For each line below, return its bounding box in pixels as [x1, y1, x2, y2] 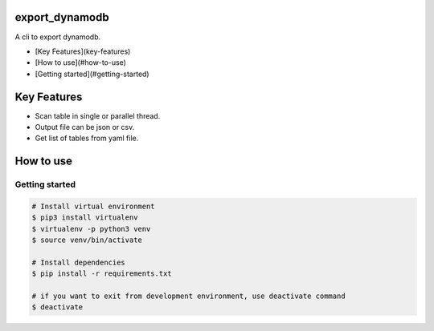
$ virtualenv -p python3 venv [31, 224, 151, 233]
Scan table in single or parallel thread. [35, 111, 161, 120]
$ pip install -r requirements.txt [31, 269, 172, 278]
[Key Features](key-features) [35, 46, 131, 56]
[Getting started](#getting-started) [35, 69, 149, 79]
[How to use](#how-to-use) [35, 58, 126, 67]
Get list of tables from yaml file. [35, 133, 139, 143]
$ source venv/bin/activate [31, 236, 142, 244]
